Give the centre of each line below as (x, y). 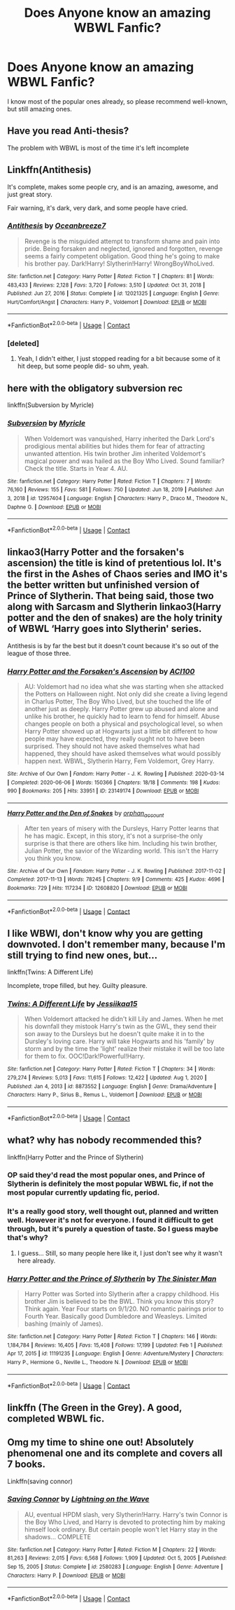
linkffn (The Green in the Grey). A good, (95, 1407)
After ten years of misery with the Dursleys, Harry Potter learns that (121, 828)
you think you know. (53, 858)
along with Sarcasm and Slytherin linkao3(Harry (114, 607)
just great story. (30, 194)
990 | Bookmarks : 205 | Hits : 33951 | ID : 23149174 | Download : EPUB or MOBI (103, 791)
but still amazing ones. (40, 109)
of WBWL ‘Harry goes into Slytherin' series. (105, 629)
